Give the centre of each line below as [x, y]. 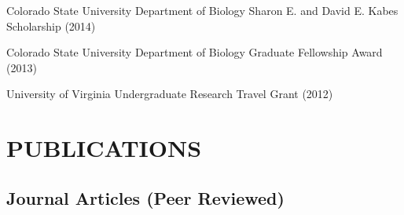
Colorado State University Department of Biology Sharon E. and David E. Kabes [202, 10]
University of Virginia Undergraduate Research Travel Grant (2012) [170, 94]
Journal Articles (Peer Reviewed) [145, 197]
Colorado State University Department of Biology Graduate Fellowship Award [195, 52]
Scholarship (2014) [51, 26]
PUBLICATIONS [104, 148]
